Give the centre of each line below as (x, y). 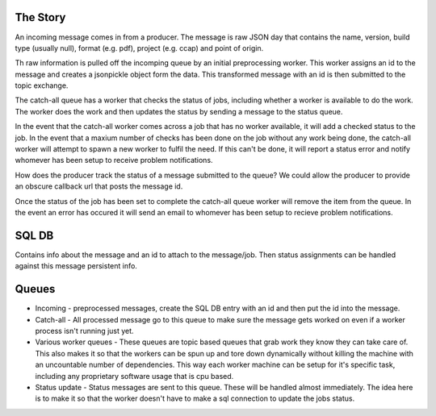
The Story (40, 17)
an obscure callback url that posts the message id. (99, 186)
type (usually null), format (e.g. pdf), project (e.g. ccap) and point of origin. (139, 48)
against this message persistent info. (76, 266)
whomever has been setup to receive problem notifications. (114, 160)
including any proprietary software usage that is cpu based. (134, 376)
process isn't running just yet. (84, 331)
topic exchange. (42, 85)
